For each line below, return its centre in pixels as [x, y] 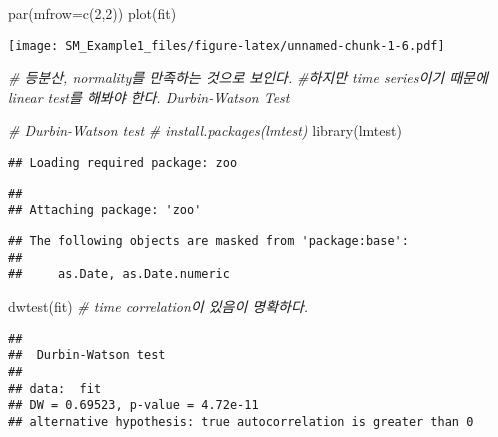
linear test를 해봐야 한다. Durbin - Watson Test [149, 96]
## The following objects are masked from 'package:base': [208, 241]
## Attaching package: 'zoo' [105, 210]
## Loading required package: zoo [123, 163]
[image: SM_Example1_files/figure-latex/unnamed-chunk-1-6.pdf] [226, 45]
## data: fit [55, 388]
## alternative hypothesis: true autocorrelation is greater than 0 [241, 421]
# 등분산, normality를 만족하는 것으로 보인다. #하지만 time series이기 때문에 [248, 77]
